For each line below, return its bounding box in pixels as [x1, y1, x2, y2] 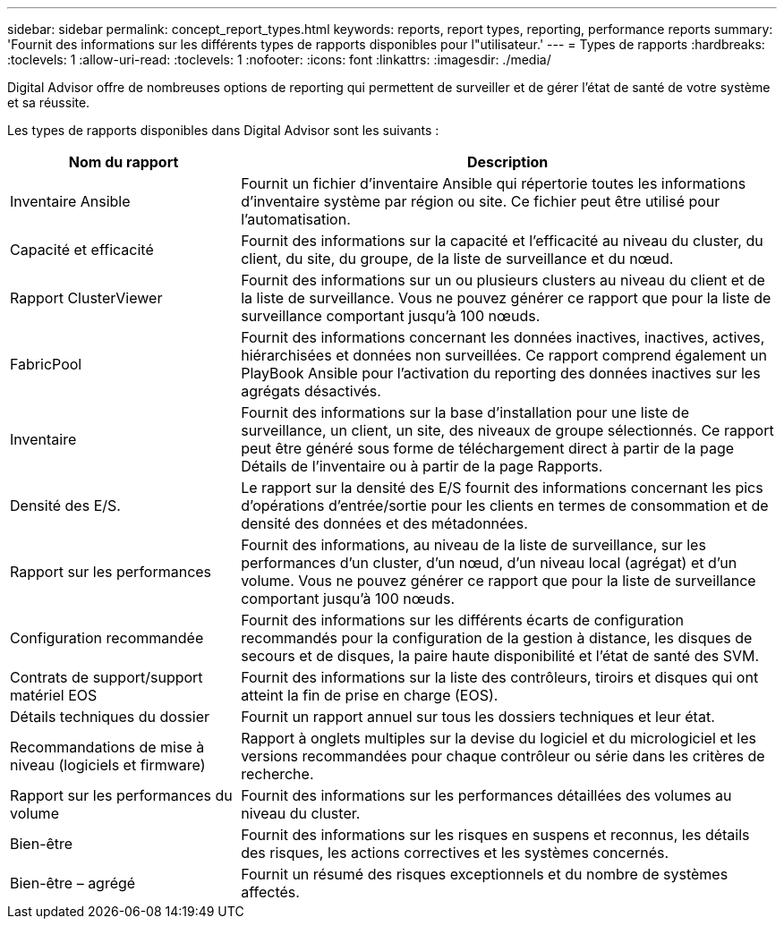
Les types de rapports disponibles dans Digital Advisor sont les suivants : [7, 123, 439, 138]
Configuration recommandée [10, 629, 204, 647]
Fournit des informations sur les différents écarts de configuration [241, 611, 685, 629]
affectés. [241, 883, 300, 901]
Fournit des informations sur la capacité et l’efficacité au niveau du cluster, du [241, 232, 763, 250]
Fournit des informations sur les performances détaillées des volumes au [241, 786, 732, 804]
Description [466, 153, 549, 171]
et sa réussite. [7, 95, 90, 110]
